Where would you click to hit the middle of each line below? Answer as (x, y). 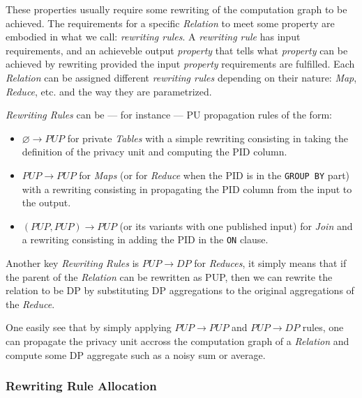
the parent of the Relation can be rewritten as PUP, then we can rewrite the (169, 276)
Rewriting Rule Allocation (81, 386)
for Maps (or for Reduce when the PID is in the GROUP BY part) (214, 175)
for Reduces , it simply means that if (270, 263)
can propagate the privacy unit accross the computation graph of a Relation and (178, 341)
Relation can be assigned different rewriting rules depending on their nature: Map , (181, 77)
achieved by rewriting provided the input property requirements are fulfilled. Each (180, 64)
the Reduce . (30, 304)
